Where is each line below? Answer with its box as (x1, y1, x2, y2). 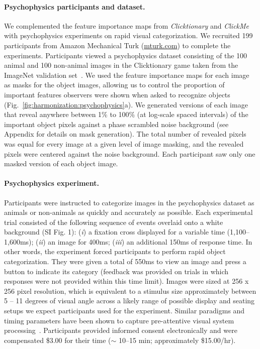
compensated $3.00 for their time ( (4, 334, 111, 345)
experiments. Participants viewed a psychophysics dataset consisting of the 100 (4, 50, 247, 60)
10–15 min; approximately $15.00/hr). (118, 334, 236, 345)
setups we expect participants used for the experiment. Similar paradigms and (4, 305, 245, 316)
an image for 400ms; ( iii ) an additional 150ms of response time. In (48, 236, 252, 247)
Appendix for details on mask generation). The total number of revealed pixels (4, 129, 246, 139)
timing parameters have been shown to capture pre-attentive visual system (4, 315, 234, 325)
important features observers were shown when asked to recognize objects (4, 89, 230, 99)
